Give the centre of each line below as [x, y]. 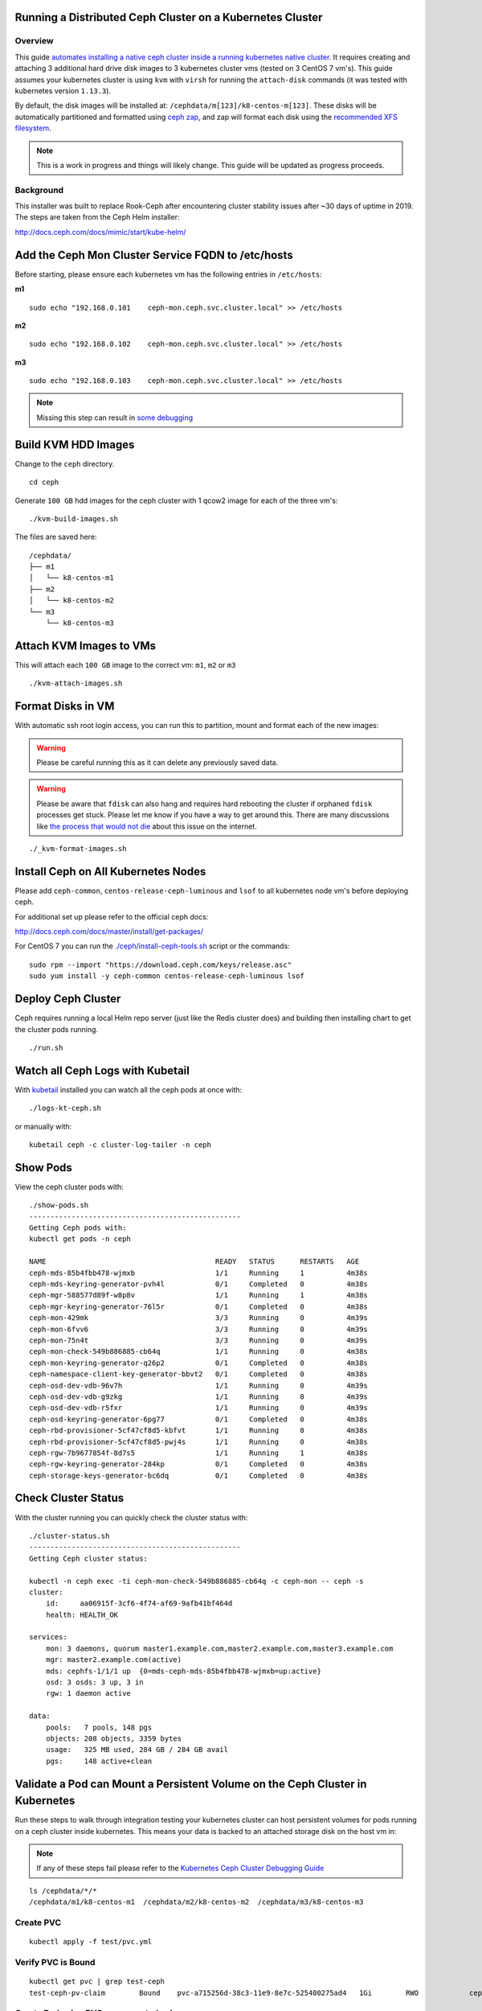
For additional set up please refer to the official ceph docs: [112, 916]
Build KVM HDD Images [75, 444]
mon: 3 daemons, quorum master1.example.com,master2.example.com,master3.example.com [219, 1648]
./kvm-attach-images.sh [76, 683]
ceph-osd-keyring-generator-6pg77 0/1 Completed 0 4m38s [199, 1419]
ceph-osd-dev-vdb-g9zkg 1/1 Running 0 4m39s [199, 1396]
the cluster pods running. [57, 1029]
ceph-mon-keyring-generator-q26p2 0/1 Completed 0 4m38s [199, 1363]
